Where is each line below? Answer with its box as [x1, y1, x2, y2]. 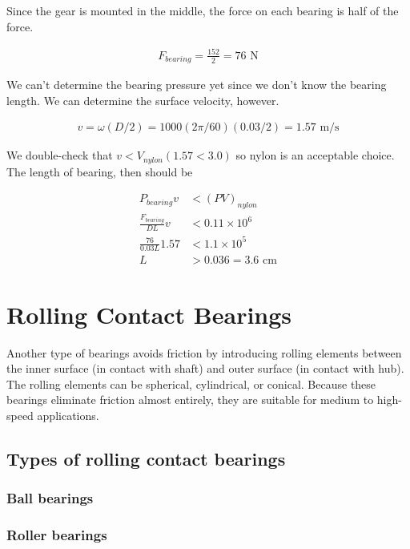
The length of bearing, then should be [6, 163, 193, 180]
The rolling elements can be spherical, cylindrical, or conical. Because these [6, 375, 376, 392]
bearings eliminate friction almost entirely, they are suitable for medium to [6, 391, 374, 408]
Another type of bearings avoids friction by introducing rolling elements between [6, 344, 402, 361]
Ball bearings [6, 488, 94, 508]
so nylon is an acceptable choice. [235, 147, 395, 163]
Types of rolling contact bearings [6, 446, 286, 470]
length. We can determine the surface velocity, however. [6, 91, 279, 108]
